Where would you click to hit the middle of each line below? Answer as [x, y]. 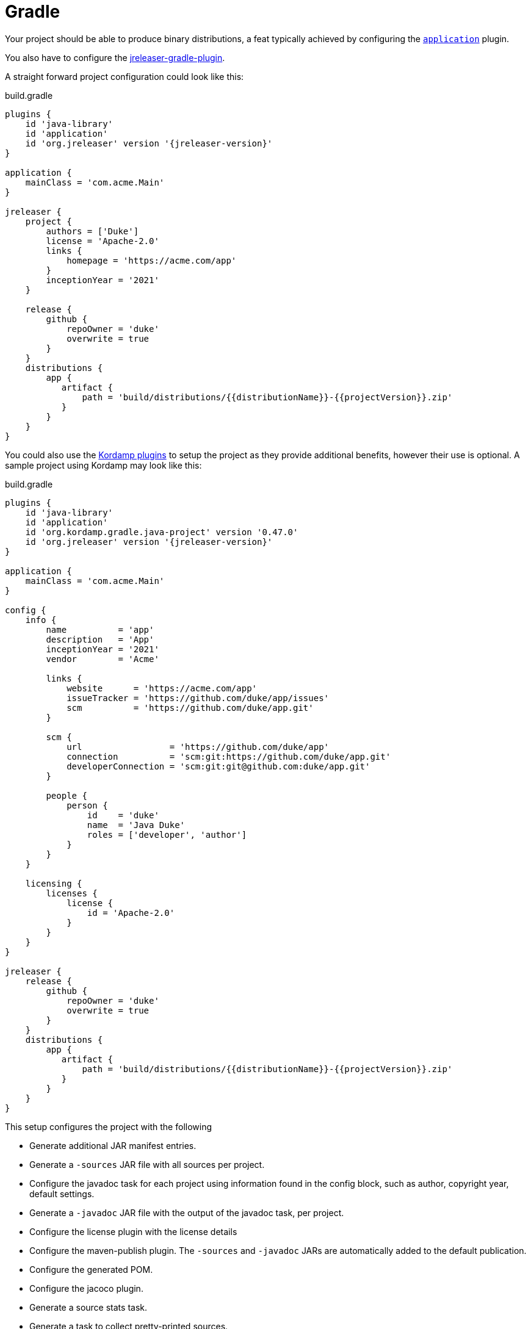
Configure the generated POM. [91, 1269]
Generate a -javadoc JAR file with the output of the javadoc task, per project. [187, 1212]
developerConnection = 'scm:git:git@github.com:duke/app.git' [219, 766]
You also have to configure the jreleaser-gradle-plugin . [115, 57]
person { [87, 805]
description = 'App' [100, 639]
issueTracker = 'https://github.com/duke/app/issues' [198, 698]
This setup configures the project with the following [109, 1126]
